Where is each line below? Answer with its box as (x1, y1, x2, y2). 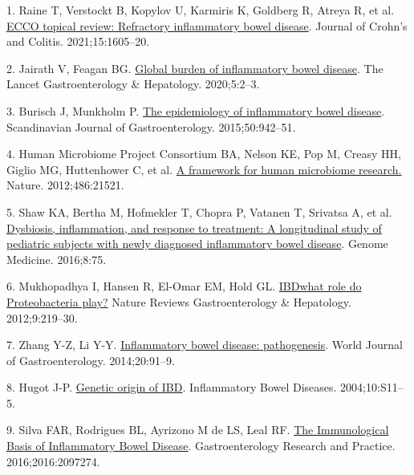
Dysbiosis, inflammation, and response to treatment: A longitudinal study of (6, 219, 382, 236)
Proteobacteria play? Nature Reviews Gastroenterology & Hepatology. (6, 293, 351, 310)
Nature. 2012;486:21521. (6, 177, 124, 193)
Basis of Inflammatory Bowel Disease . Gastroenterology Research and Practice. (6, 437, 396, 454)
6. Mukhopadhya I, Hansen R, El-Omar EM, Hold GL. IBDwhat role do (6, 278, 362, 294)
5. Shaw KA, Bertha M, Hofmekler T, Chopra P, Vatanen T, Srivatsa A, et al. (6, 203, 392, 220)
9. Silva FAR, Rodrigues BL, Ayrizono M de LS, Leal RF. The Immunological (6, 421, 389, 438)
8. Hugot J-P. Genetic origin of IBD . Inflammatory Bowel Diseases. (6, 379, 337, 396)
